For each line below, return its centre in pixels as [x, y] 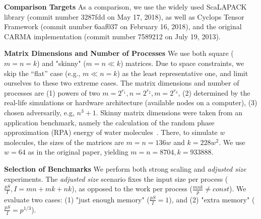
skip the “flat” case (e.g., [42, 73]
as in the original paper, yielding [78, 152]
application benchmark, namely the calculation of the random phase [109, 122]
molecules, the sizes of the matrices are [64, 142]
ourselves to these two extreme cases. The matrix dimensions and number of [122, 83]
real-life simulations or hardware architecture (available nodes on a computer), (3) [131, 102]
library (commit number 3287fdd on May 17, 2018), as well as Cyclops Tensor [124, 16]
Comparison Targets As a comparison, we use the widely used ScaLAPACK [125, 7]
